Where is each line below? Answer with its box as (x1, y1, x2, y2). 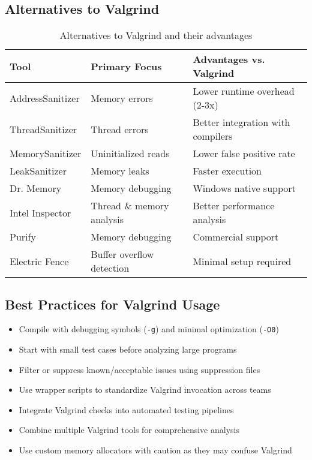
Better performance (193, 199, 275, 213)
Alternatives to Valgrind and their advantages (59, 28, 253, 43)
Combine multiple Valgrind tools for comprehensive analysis (19, 423, 239, 436)
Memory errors (91, 91, 153, 105)
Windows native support (193, 181, 296, 196)
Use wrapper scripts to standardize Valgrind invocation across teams (19, 383, 271, 396)
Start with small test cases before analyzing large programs (19, 343, 237, 356)
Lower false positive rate (193, 146, 295, 161)
